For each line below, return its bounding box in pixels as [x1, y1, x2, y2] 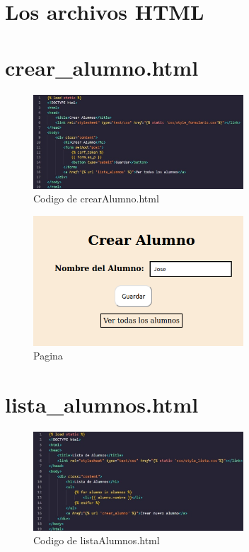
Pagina [33, 348, 63, 363]
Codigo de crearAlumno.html [33, 191, 159, 206]
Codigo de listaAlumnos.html [33, 533, 160, 548]
